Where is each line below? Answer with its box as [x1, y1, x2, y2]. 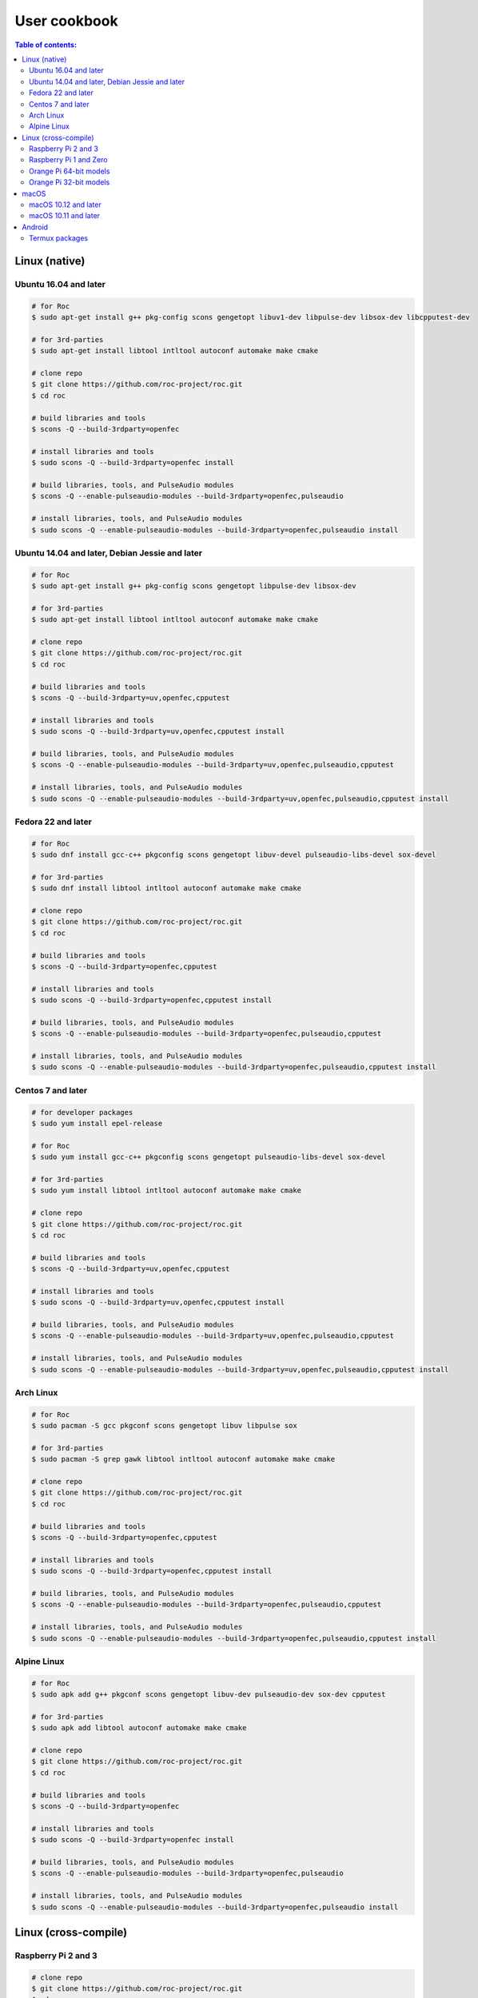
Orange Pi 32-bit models [29, 177, 110, 187]
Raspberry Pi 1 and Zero [29, 155, 108, 165]
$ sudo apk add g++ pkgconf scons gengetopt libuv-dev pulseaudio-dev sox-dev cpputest [31, 1690, 386, 1699]
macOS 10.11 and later [29, 211, 100, 221]
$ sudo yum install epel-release [31, 1119, 163, 1128]
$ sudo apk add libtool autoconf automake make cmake [31, 1723, 247, 1733]
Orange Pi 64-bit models [29, 166, 110, 176]
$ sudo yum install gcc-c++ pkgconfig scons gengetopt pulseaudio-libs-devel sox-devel [31, 1152, 386, 1162]
